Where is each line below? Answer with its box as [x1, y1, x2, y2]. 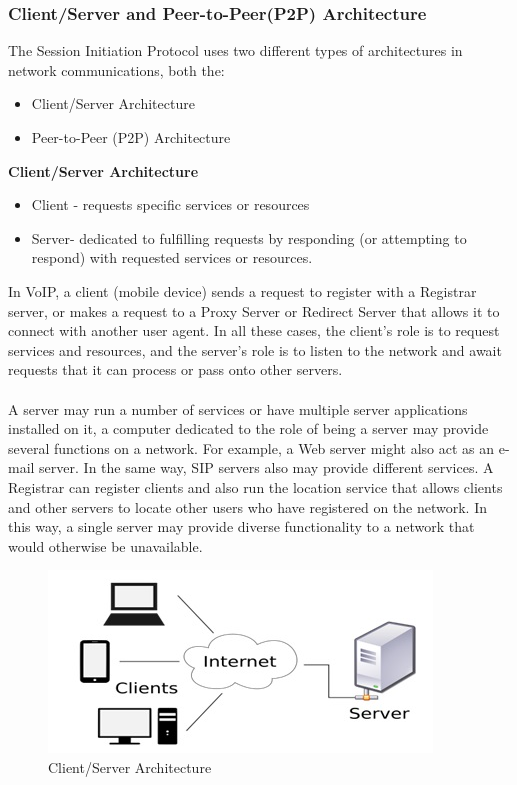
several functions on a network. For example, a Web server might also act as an [8, 437, 495, 458]
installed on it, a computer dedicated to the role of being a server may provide [8, 418, 489, 439]
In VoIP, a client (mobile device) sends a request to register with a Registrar [8, 280, 477, 301]
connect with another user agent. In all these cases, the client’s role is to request [8, 320, 500, 341]
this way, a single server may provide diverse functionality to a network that [8, 516, 475, 537]
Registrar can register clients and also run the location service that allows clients [8, 476, 503, 497]
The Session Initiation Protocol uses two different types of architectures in [8, 40, 463, 61]
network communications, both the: [8, 59, 225, 80]
